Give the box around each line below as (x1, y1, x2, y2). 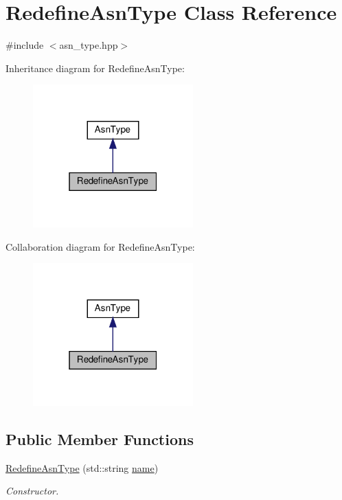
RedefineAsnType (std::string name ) (5, 460, 159, 475)
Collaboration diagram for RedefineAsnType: (5, 239, 195, 253)
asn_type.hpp (59, 38, 118, 52)
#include (5, 38, 44, 52)
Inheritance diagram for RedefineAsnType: (5, 60, 185, 75)
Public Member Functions (5, 428, 194, 449)
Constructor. (5, 484, 59, 498)
